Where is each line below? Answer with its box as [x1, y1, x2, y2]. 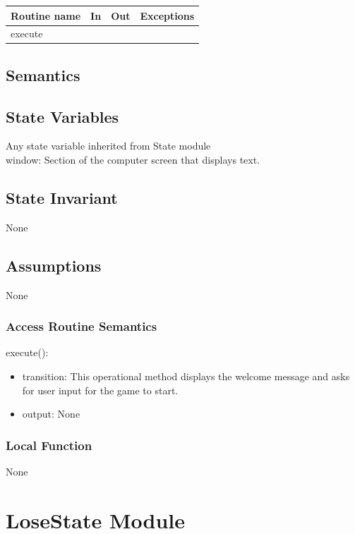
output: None [22, 406, 80, 421]
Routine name [11, 8, 81, 23]
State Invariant [6, 187, 118, 208]
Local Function [6, 436, 92, 454]
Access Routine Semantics [6, 317, 157, 335]
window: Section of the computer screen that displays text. [6, 152, 260, 167]
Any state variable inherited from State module [6, 138, 211, 153]
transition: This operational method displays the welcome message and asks [22, 369, 350, 384]
